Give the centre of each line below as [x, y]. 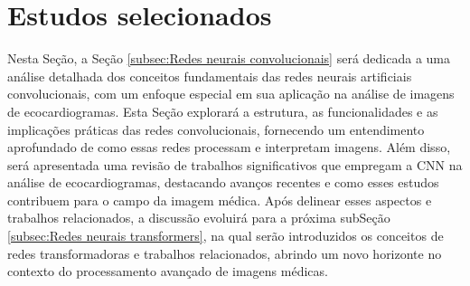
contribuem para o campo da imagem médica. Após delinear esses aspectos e [220, 200]
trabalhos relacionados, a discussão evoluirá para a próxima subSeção [199, 218]
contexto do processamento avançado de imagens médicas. [168, 271]
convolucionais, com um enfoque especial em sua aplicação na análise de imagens [231, 94]
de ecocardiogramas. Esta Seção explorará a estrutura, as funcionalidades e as [223, 111]
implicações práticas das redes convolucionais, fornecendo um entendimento [216, 129]
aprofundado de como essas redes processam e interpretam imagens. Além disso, [229, 147]
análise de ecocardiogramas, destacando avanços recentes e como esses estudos [223, 182]
